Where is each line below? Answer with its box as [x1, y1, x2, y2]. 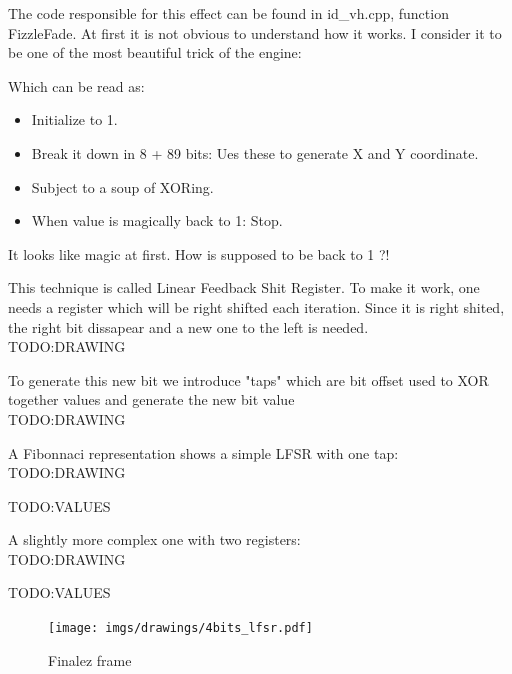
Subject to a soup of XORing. [31, 176, 214, 197]
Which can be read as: [8, 75, 145, 96]
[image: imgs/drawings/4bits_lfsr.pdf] [48, 621, 313, 636]
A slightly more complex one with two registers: [8, 529, 301, 550]
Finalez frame [48, 649, 132, 670]
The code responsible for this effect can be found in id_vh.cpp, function [8, 3, 449, 23]
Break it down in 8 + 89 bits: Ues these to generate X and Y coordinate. [31, 142, 479, 163]
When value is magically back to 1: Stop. [31, 210, 283, 231]
